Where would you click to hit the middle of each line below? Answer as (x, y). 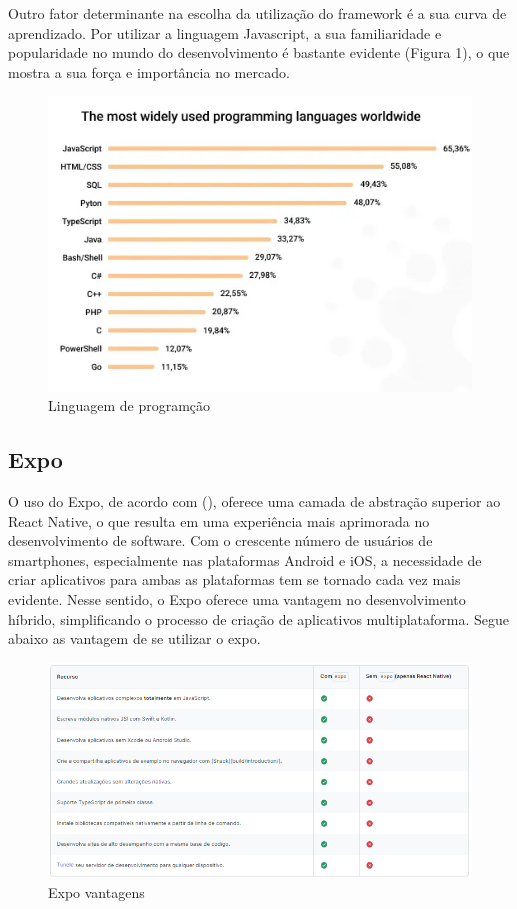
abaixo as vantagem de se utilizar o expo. (134, 638)
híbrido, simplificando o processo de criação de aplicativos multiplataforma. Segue (258, 618)
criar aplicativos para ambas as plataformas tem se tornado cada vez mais (234, 579)
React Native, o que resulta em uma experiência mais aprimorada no (219, 520)
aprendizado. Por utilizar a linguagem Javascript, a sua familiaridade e (225, 32)
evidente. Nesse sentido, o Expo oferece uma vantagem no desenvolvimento (237, 599)
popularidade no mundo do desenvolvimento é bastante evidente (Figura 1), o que (259, 52)
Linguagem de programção (129, 405)
